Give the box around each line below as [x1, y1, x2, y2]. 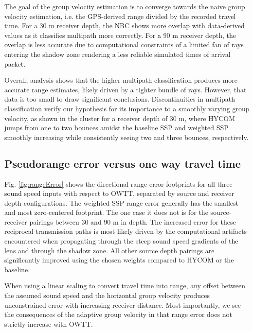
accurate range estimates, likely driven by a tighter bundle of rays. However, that [4, 84, 247, 94]
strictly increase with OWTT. [4, 318, 93, 329]
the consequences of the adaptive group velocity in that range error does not [4, 309, 232, 319]
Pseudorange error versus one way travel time [4, 156, 241, 171]
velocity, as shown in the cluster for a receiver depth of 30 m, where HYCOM [4, 113, 235, 123]
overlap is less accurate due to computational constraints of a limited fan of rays [4, 39, 244, 50]
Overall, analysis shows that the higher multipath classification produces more [4, 75, 238, 85]
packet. [4, 58, 26, 69]
